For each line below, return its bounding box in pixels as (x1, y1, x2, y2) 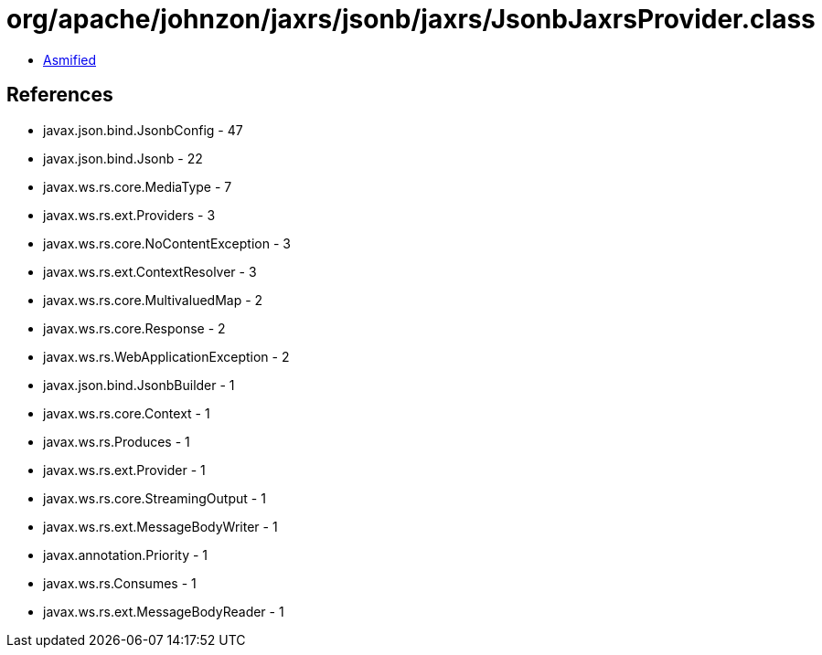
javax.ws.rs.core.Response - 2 (43, 320, 226, 336)
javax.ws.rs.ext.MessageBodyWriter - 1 (43, 518, 278, 534)
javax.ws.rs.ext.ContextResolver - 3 (43, 263, 257, 280)
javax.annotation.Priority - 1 (43, 546, 208, 563)
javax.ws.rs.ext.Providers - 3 (43, 206, 216, 223)
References (6, 83, 113, 107)
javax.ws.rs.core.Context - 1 (43, 405, 210, 421)
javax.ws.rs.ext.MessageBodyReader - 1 (43, 603, 284, 619)
